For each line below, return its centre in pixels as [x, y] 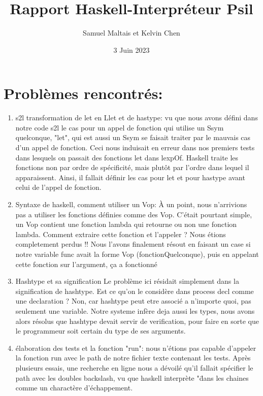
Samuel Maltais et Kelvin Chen [131, 33]
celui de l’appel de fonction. [58, 187]
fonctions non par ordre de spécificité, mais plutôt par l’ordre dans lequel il [132, 167]
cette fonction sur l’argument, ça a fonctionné [86, 264]
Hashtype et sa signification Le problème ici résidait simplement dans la [127, 281]
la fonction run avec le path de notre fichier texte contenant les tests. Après [133, 358]
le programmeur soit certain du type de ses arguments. [101, 331]
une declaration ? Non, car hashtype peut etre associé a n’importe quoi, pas [133, 301]
